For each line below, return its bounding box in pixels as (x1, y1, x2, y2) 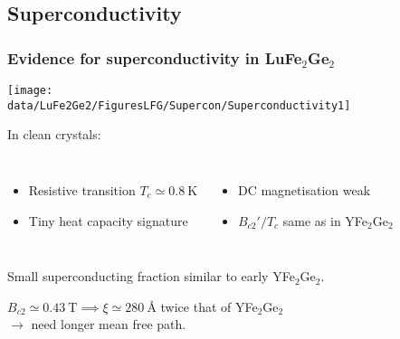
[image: (7, 84, 53, 97)
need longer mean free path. (31, 315, 186, 334)
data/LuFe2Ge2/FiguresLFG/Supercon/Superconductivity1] (7, 99, 351, 112)
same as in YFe (282, 211, 368, 230)
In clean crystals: (7, 125, 101, 144)
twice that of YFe (160, 297, 258, 315)
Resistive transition (28, 180, 136, 199)
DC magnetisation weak (237, 180, 371, 199)
